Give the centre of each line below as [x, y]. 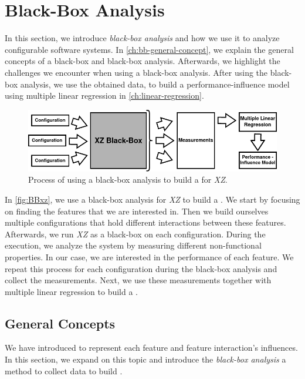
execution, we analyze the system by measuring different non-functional [133, 245]
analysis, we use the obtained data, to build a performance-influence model [155, 84]
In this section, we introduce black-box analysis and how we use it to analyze [142, 38]
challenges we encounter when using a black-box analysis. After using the [136, 72]
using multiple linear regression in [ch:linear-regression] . [104, 95]
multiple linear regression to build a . [72, 291]
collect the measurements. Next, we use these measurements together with [138, 280]
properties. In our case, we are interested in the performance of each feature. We [149, 256]
